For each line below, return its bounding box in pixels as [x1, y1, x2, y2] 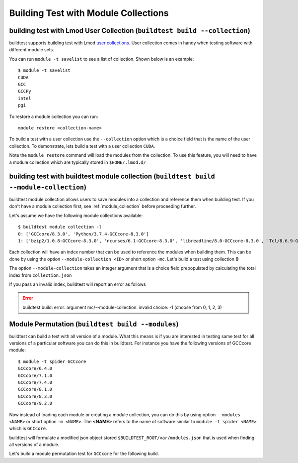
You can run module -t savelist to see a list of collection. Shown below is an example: [9, 56, 194, 62]
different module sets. [9, 47, 54, 53]
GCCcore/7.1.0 [18, 372, 52, 378]
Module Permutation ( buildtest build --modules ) [9, 320, 179, 328]
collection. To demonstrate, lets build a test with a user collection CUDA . [9, 143, 155, 149]
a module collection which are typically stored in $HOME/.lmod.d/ [9, 159, 146, 165]
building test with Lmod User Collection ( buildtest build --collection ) [9, 26, 250, 35]
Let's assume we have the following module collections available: [9, 212, 143, 219]
